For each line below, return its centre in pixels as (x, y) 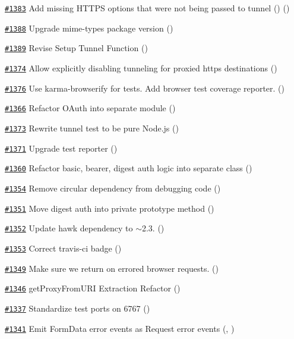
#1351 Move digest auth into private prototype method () (110, 208)
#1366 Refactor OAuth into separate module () (90, 108)
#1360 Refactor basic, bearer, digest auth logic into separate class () (129, 168)
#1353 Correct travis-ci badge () (63, 248)
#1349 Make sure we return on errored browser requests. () (112, 268)
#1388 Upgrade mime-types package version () (89, 28)
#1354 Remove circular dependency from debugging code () (113, 188)
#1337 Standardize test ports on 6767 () (78, 308)
